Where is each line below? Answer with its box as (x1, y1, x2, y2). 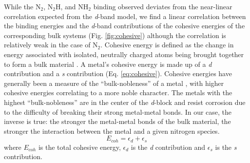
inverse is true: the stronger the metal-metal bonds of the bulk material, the (4, 116, 231, 126)
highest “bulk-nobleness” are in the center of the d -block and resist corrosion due (4, 97, 246, 107)
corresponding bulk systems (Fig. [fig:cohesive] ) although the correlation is (4, 30, 226, 40)
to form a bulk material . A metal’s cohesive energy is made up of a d (4, 59, 212, 69)
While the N (4, 1, 41, 11)
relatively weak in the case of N (4, 40, 98, 50)
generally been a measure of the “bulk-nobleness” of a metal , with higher (4, 78, 224, 88)
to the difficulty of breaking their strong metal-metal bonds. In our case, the (4, 106, 232, 117)
